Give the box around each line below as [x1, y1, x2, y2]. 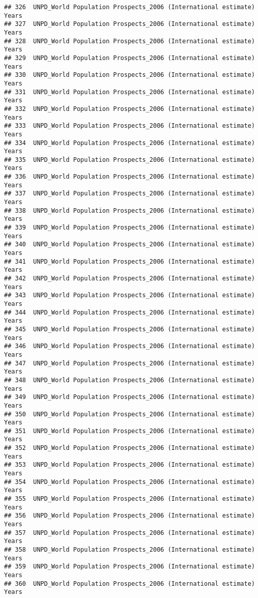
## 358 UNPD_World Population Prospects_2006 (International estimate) [4, 546, 255, 553]
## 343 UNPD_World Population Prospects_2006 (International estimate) [4, 292, 255, 299]
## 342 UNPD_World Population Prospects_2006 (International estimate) [4, 275, 255, 282]
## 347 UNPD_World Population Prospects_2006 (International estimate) [4, 359, 255, 367]
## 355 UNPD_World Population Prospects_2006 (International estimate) [4, 495, 255, 503]
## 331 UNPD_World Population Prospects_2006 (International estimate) [4, 88, 255, 96]
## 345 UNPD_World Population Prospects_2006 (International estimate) [4, 325, 255, 333]
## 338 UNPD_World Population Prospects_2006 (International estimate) [4, 207, 255, 214]
